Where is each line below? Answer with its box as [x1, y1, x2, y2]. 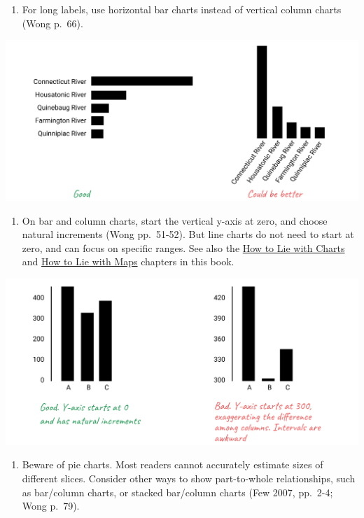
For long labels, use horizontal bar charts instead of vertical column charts [22, 2, 342, 16]
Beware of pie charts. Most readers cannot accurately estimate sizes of [22, 457, 323, 472]
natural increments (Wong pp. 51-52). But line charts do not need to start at [22, 227, 354, 241]
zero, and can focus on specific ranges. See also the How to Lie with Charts [22, 240, 345, 255]
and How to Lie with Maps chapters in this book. [22, 254, 234, 269]
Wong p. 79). [22, 498, 80, 513]
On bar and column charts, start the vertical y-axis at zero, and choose [22, 213, 328, 227]
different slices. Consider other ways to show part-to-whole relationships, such [22, 470, 356, 485]
